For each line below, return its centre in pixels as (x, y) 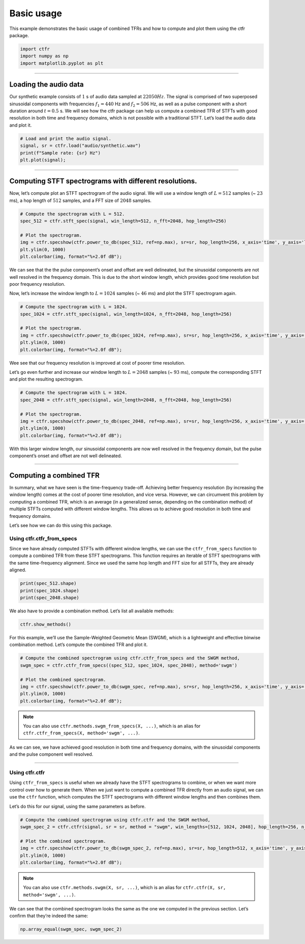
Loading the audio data (47, 85)
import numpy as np (44, 56)
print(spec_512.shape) (48, 583)
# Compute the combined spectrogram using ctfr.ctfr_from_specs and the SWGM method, (130, 658)
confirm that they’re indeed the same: (49, 916)
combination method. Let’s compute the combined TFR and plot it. (79, 645)
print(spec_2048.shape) (50, 598)
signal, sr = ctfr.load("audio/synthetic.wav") (80, 146)
